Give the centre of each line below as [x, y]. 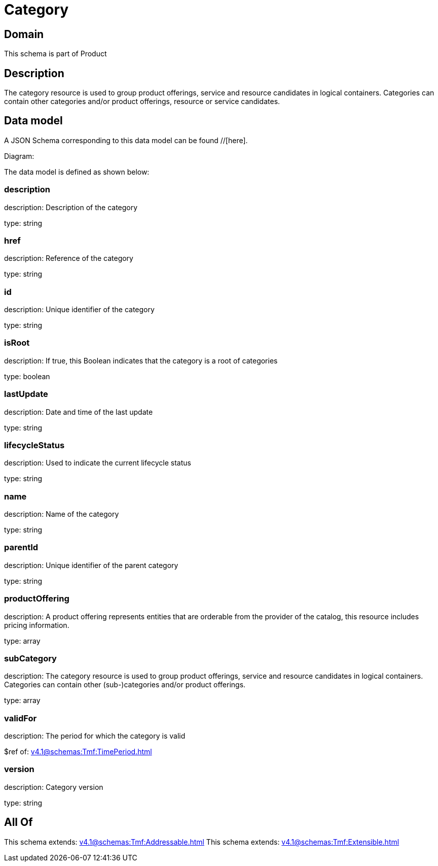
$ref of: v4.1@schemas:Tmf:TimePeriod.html [78, 752]
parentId [21, 547]
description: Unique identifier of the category [79, 310]
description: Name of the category [62, 514]
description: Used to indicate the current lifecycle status [98, 463]
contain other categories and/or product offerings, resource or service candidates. [142, 102]
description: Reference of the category [69, 258]
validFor [21, 718]
